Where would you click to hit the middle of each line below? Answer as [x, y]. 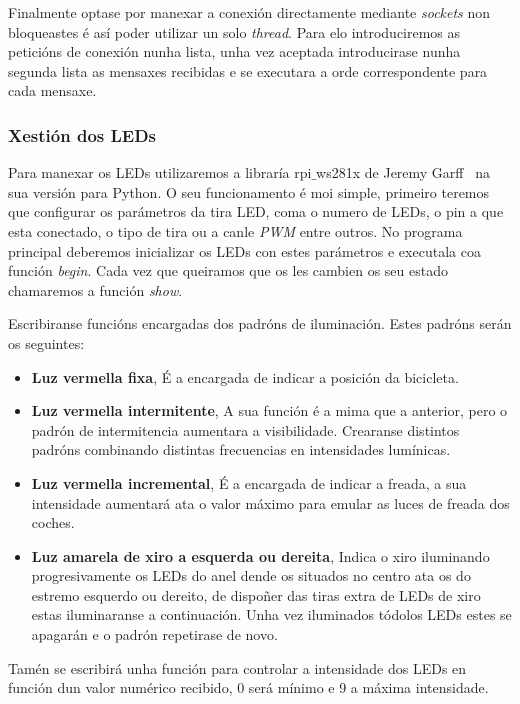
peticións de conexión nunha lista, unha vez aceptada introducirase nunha [234, 51]
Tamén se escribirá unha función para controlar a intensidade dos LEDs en [237, 667]
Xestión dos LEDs [82, 134]
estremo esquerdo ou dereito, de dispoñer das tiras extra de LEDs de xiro [256, 594]
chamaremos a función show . [95, 289]
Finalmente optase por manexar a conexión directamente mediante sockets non [249, 12]
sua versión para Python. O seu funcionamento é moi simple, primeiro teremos [249, 191]
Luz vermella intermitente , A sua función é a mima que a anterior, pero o [269, 410]
